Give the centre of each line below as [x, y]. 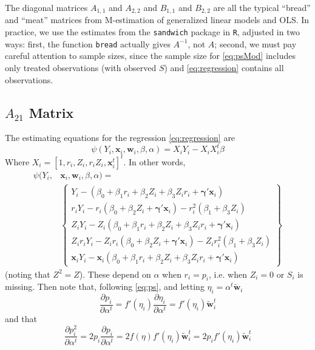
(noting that [28, 274]
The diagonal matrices [46, 7]
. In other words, [154, 161]
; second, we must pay [256, 43]
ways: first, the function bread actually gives [88, 43]
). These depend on [115, 274]
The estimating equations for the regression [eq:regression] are [120, 138]
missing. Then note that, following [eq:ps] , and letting [105, 287]
